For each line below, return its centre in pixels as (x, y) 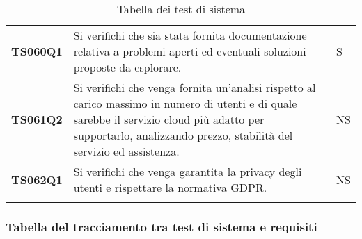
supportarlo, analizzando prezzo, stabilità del (183, 135)
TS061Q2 (37, 119)
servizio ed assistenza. (126, 151)
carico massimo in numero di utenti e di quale (185, 103)
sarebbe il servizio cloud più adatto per (169, 119)
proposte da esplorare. (127, 67)
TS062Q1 (37, 179)
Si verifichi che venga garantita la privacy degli (188, 171)
